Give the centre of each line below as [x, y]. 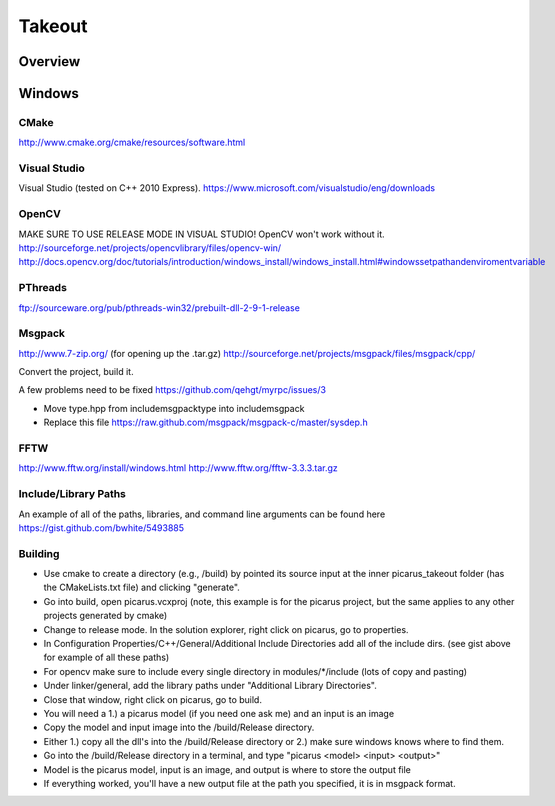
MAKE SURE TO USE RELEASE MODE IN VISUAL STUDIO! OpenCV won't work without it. [201, 234]
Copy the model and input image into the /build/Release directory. [179, 727]
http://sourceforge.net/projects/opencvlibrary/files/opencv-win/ [150, 248]
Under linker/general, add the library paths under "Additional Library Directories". [210, 686]
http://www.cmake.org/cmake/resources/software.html [132, 142]
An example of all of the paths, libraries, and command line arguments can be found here [202, 514]
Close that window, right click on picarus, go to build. [152, 699]
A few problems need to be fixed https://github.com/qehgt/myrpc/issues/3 [172, 390]
